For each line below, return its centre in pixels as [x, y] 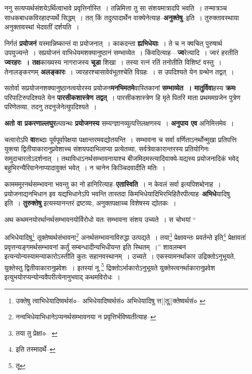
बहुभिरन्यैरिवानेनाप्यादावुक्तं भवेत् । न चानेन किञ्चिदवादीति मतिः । [85, 168]
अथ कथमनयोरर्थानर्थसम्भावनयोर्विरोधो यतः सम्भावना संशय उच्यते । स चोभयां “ [100, 219]
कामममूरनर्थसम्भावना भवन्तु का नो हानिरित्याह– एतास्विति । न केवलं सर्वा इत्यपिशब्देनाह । [113, 184]
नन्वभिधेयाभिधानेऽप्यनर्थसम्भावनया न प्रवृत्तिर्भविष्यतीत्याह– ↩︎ [86, 317]
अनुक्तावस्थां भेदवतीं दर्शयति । [42, 27]
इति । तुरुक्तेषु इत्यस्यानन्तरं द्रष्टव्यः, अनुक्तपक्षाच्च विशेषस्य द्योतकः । [90, 203]
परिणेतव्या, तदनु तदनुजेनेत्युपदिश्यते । [51, 107]
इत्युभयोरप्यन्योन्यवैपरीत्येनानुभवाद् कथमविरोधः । [62, 277]
